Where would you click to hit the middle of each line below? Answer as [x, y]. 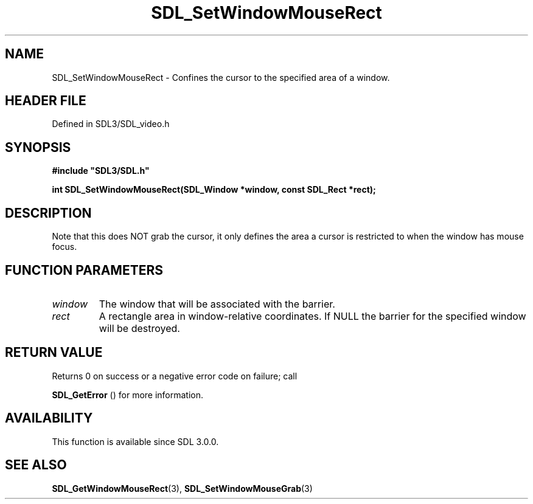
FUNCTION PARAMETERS [84, 270]
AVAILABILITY [49, 418]
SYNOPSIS [38, 147]
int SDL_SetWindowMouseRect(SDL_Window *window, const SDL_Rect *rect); [214, 190]
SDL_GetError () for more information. [128, 395]
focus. [64, 247]
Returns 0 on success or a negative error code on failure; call [175, 376]
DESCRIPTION [48, 213]
